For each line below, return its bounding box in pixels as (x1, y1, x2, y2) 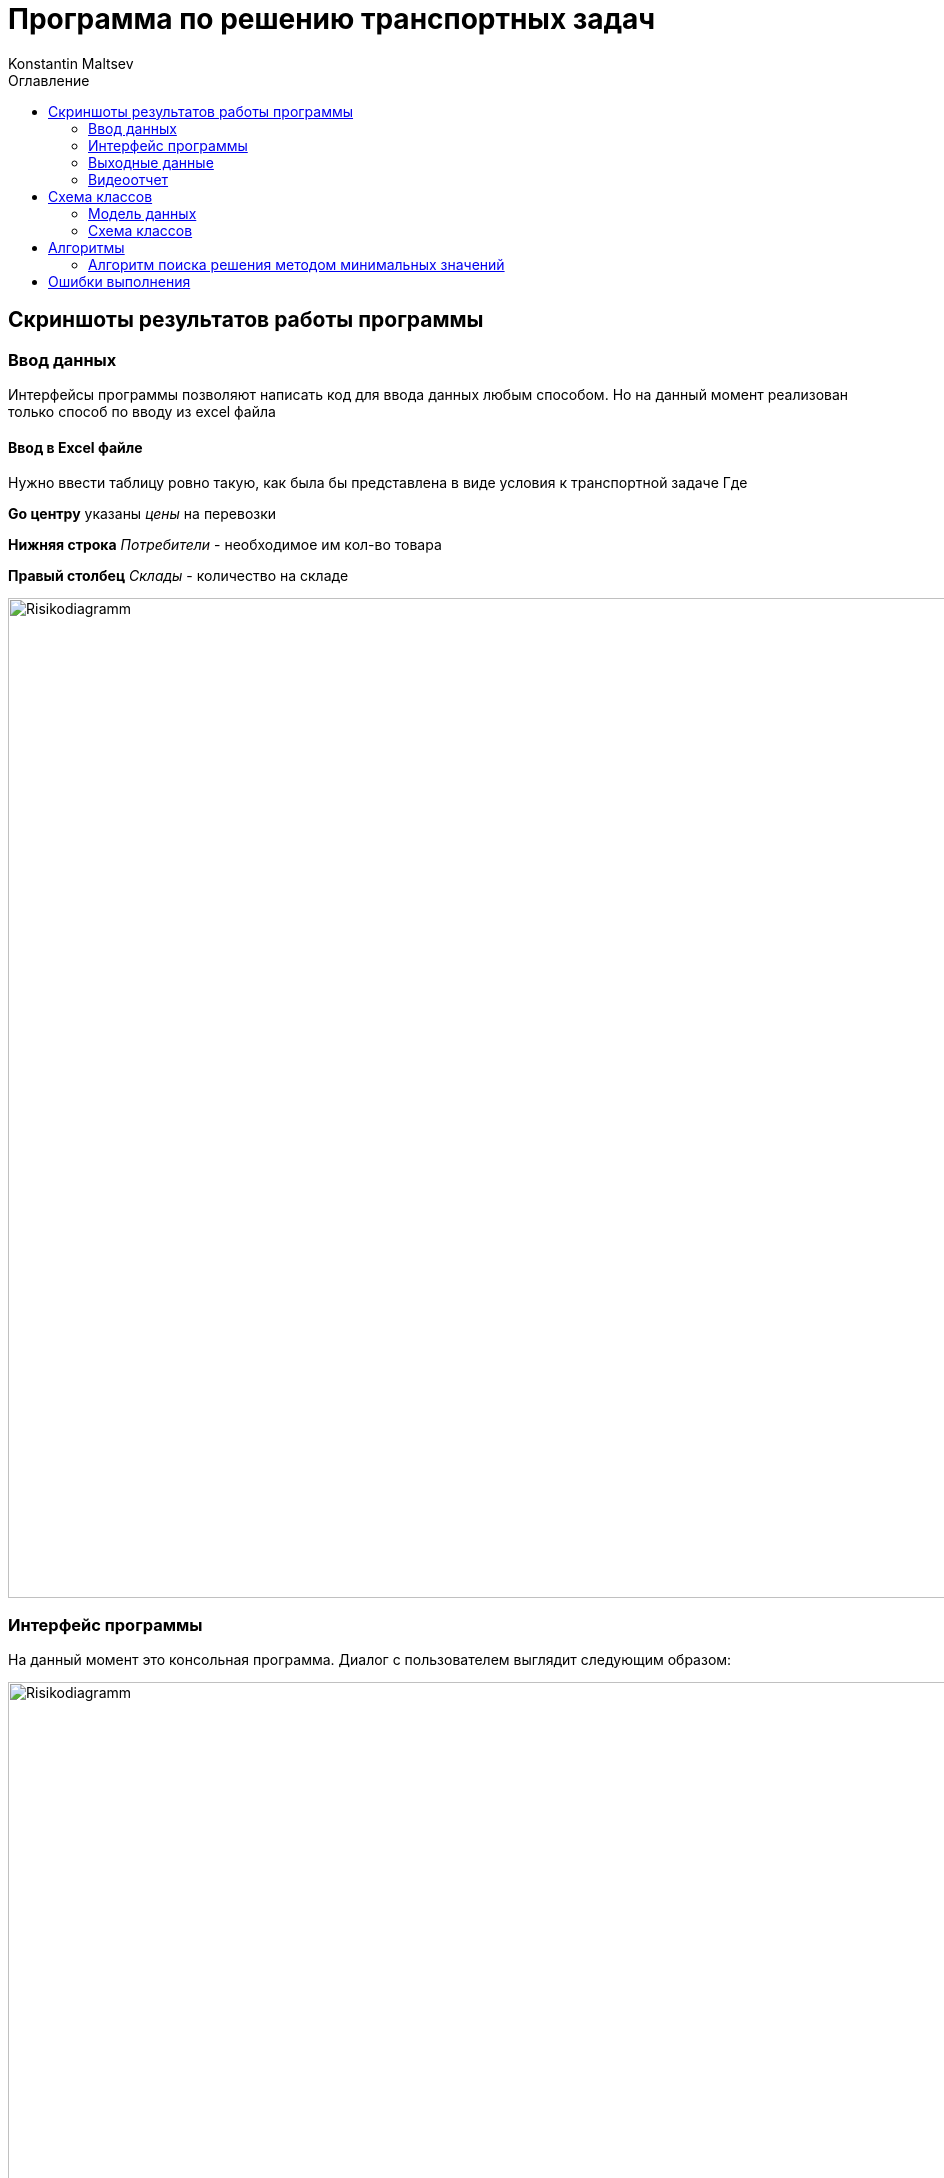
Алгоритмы (48, 238, 125, 256)
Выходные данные (88, 153, 214, 171)
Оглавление (8, 71, 90, 89)
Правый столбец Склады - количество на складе (8, 567, 349, 585)
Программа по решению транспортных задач (8, 2, 656, 36)
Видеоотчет (88, 170, 169, 188)
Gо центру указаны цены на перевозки (8, 505, 277, 523)
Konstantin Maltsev (8, 54, 134, 72)
